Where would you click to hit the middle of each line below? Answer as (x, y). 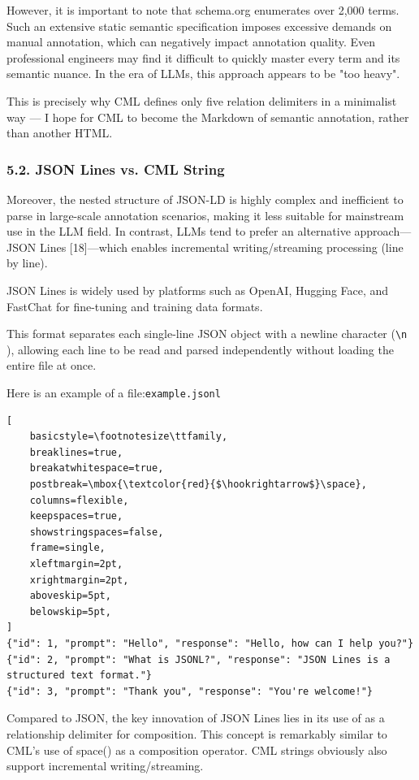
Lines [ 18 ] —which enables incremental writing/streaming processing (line (222, 247)
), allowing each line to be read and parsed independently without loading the (200, 349)
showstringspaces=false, (97, 532)
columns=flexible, (79, 500)
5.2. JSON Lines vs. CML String (116, 169)
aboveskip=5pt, (70, 596)
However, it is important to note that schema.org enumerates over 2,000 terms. (203, 10)
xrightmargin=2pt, (79, 580)
